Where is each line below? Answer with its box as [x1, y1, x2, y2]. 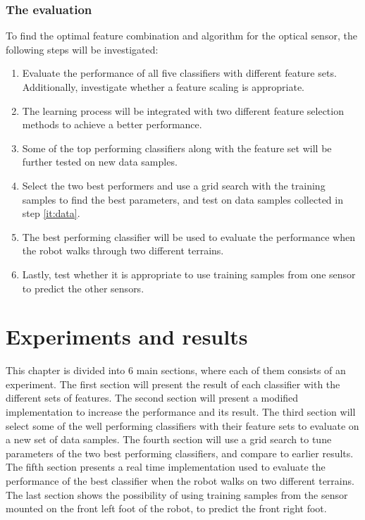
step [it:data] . [22, 206, 80, 221]
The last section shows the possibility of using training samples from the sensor [6, 487, 348, 502]
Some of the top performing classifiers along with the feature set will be [22, 140, 332, 155]
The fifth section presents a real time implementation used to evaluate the [6, 459, 326, 474]
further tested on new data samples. [22, 154, 178, 169]
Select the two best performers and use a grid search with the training [22, 178, 326, 192]
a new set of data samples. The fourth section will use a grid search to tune [6, 432, 332, 447]
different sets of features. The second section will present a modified [6, 390, 299, 405]
